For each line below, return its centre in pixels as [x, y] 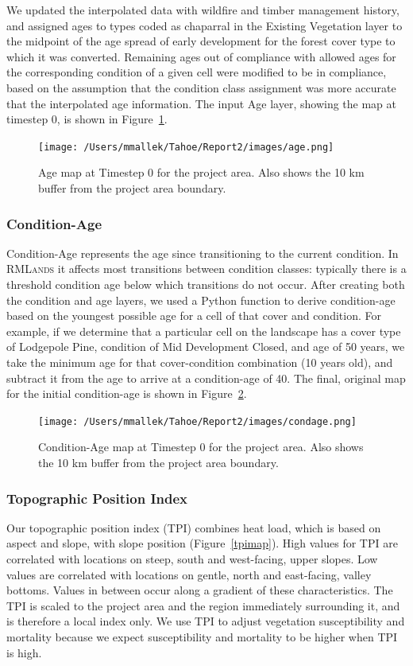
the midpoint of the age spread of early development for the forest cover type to [201, 41]
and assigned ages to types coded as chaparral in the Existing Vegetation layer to [205, 25]
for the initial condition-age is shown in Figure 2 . [127, 393]
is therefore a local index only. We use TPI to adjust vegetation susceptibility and [206, 621]
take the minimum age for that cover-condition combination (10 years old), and [200, 362]
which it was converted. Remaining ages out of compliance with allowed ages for [201, 56]
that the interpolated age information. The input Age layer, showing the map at [201, 103]
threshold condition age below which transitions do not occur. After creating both [206, 284]
